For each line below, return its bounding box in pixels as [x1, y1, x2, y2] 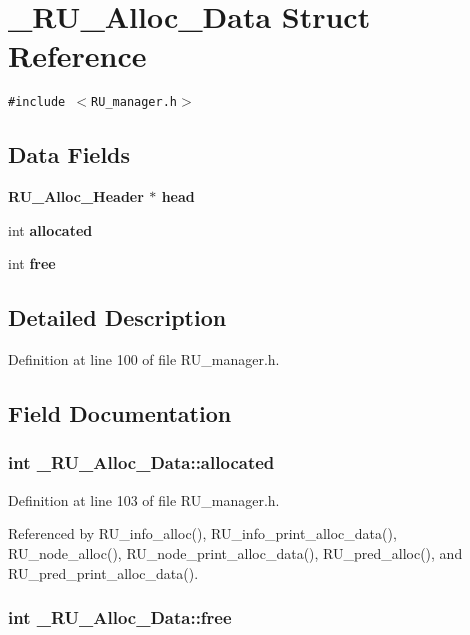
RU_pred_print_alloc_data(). [8, 562, 199, 583]
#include [8, 95, 66, 110]
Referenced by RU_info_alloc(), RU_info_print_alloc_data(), [8, 523, 397, 544]
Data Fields [8, 139, 131, 170]
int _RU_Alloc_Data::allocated [8, 450, 275, 475]
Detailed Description [8, 302, 227, 333]
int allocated [8, 219, 93, 240]
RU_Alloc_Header [8, 186, 144, 207]
